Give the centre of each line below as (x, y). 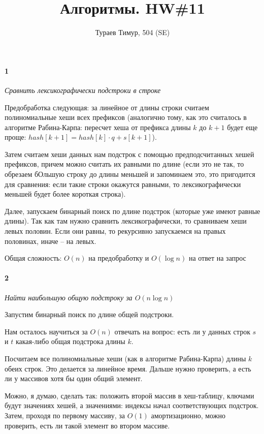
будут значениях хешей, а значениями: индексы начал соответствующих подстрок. (132, 405)
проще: (15, 137)
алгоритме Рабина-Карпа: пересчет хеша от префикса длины (98, 127)
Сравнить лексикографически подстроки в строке (83, 90)
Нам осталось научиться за (46, 331)
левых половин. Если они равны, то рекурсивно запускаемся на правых (115, 231)
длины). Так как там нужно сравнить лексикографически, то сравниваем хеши (126, 221)
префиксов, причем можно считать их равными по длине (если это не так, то (124, 164)
